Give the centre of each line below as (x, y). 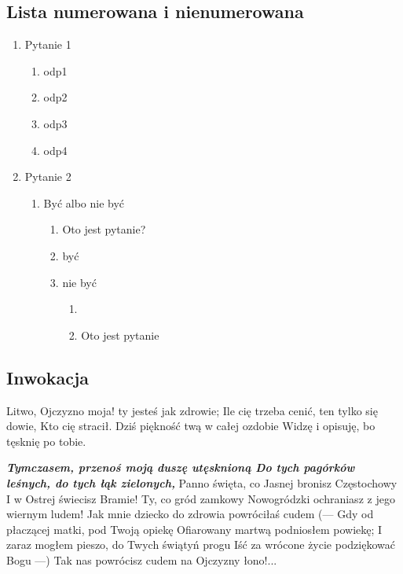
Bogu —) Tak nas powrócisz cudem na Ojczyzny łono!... (142, 559)
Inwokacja (48, 377)
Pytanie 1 (48, 44)
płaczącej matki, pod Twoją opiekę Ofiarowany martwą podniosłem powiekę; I (194, 529)
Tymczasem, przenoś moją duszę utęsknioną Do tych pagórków (181, 467)
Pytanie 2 (48, 177)
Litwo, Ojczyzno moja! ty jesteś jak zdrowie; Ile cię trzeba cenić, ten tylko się (192, 410)
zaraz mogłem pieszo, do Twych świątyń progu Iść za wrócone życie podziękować (201, 545)
